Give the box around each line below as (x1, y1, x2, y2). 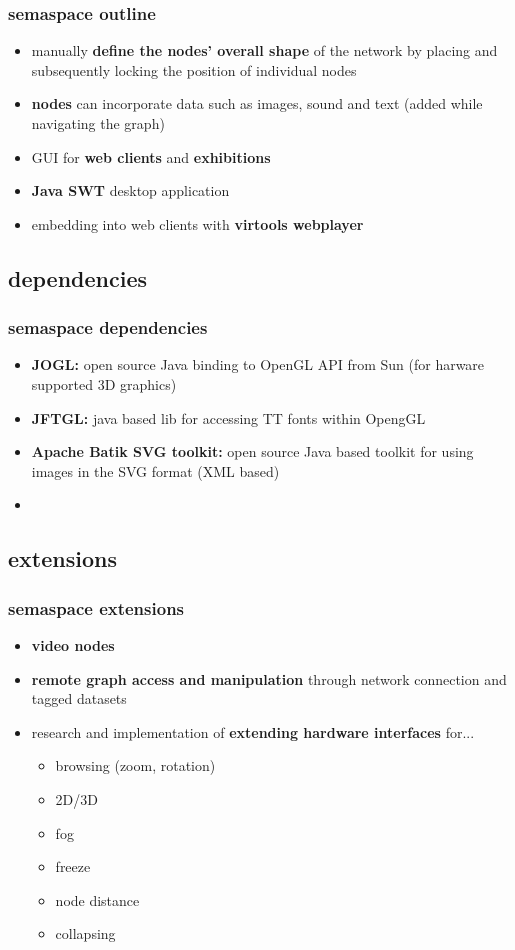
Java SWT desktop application (31, 180, 230, 201)
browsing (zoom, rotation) (55, 755, 216, 776)
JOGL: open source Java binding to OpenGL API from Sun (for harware (31, 354, 485, 375)
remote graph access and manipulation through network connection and (31, 668, 507, 689)
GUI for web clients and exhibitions (31, 146, 271, 167)
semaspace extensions (8, 595, 185, 620)
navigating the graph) (31, 113, 165, 133)
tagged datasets (31, 688, 127, 709)
